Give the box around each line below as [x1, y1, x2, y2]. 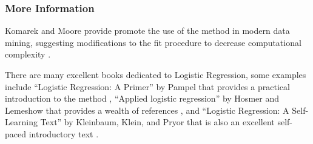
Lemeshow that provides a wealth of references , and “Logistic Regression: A [5, 103, 289, 116]
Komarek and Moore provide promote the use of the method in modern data [5, 24, 290, 37]
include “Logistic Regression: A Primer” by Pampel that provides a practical [5, 80, 290, 93]
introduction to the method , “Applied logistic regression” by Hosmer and [5, 92, 279, 105]
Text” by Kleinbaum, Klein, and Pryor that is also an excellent [40, 116, 275, 128]
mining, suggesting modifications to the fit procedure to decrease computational [5, 36, 301, 48]
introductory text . [29, 127, 99, 140]
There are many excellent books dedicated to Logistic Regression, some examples [5, 68, 306, 80]
